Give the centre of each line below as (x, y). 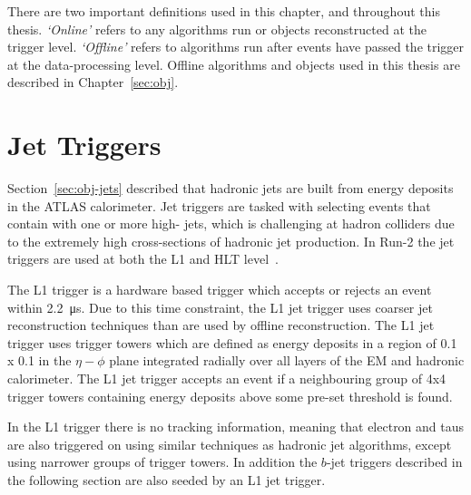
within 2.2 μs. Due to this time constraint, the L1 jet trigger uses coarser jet (220, 307)
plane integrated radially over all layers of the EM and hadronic (287, 360)
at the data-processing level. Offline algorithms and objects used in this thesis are (234, 64)
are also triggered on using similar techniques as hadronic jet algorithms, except (230, 444)
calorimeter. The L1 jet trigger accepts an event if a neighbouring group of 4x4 (227, 379)
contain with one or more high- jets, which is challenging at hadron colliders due (231, 223)
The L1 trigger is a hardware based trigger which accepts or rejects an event (220, 290)
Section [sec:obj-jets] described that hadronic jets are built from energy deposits (231, 188)
